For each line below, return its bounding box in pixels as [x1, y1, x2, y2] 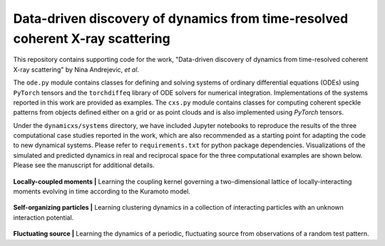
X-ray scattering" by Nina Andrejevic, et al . [13, 65, 139, 74]
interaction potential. [13, 213, 74, 222]
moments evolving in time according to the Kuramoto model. [13, 187, 190, 196]
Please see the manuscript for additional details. [13, 161, 155, 170]
